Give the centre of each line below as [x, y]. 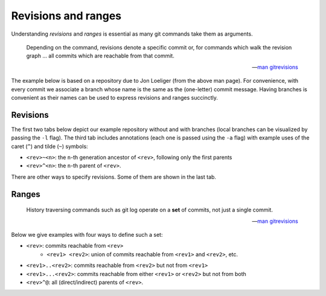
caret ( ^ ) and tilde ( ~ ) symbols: [50, 146]
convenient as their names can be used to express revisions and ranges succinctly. [115, 97]
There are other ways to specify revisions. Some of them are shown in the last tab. [114, 177]
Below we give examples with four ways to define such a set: [87, 234]
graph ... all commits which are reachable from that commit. [100, 56]
